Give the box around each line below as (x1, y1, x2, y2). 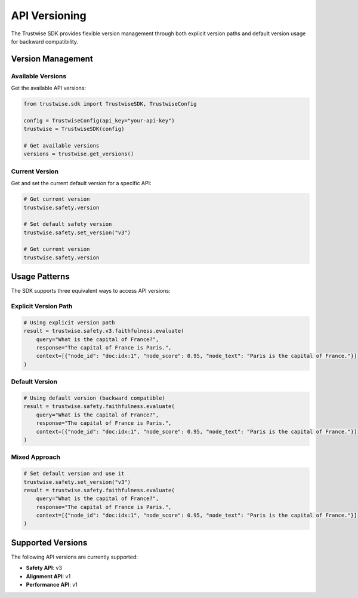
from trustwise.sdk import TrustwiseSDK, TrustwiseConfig (23, 100, 197, 108)
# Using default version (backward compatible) (23, 395, 165, 401)
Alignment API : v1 (26, 572, 71, 579)
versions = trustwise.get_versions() (23, 151, 134, 158)
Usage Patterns (11, 272, 70, 282)
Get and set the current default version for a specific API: (11, 180, 152, 187)
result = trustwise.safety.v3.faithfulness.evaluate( (23, 327, 184, 335)
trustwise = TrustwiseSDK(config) (23, 125, 125, 133)
